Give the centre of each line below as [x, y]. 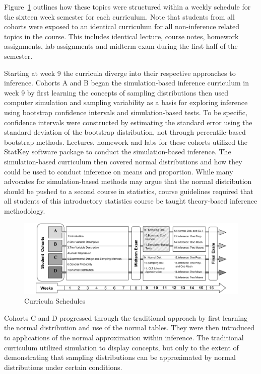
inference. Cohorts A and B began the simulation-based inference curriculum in [126, 83]
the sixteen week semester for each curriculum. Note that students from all [119, 16]
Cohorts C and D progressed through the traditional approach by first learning [126, 317]
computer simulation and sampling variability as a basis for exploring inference [126, 102]
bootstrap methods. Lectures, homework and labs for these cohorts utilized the [126, 142]
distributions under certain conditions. [63, 367]
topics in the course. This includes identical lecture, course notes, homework [121, 36]
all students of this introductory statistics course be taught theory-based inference [131, 201]
